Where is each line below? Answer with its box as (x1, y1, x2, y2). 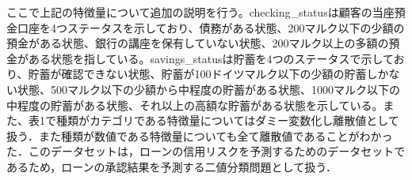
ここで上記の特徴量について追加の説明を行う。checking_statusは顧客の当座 (6, 4, 395, 20)
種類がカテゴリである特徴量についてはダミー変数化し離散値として (55, 112, 399, 129)
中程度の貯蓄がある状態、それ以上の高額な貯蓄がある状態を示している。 (6, 96, 383, 113)
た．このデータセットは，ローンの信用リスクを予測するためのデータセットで (6, 143, 406, 159)
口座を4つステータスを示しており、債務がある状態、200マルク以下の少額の (17, 19, 405, 36)
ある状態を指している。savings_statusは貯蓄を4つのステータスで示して (28, 50, 394, 66)
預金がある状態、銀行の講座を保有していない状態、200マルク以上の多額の (6, 35, 389, 51)
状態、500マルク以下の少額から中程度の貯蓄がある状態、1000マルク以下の (17, 81, 400, 97)
